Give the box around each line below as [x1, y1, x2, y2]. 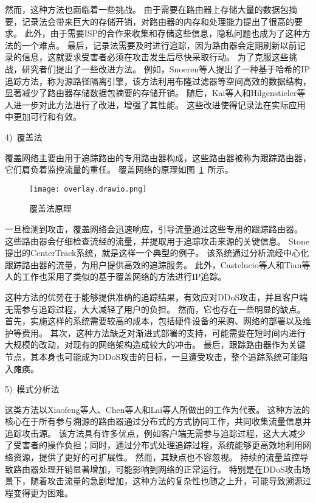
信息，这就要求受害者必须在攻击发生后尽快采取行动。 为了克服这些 [21, 50, 289, 63]
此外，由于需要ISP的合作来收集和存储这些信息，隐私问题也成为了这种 [24, 27, 303, 40]
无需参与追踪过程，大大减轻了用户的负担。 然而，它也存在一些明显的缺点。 [5, 302, 306, 315]
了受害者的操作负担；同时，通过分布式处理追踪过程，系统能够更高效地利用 [5, 439, 303, 451]
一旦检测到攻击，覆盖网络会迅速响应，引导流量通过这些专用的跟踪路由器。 [5, 222, 303, 235]
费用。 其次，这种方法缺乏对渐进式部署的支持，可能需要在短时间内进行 [21, 326, 306, 339]
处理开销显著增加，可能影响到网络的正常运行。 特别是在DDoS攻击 [38, 462, 302, 475]
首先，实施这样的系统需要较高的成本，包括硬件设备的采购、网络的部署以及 [5, 314, 303, 327]
